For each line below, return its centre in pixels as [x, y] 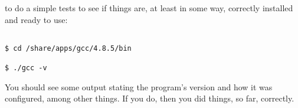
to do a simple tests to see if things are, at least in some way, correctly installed [149, 8]
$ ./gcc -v [26, 68]
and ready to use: [36, 19]
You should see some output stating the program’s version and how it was [139, 86]
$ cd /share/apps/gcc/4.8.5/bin [68, 48]
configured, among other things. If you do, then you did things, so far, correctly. [150, 98]
